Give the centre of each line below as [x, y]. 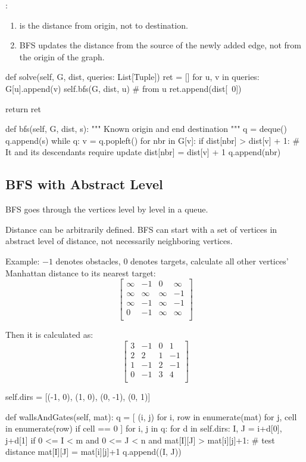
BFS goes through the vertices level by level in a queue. [107, 209]
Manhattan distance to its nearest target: [81, 272]
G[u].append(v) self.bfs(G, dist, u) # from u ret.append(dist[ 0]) [124, 88]
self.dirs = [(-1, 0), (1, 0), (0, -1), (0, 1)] [78, 397]
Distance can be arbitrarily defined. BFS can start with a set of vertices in [141, 229]
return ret [24, 108]
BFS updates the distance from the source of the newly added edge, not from [160, 45]
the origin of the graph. [62, 56]
